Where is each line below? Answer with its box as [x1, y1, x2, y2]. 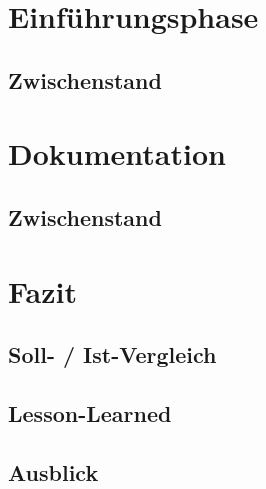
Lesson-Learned [8, 397, 172, 428]
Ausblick [8, 456, 99, 487]
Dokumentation [8, 133, 226, 174]
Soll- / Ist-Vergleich [8, 339, 217, 370]
